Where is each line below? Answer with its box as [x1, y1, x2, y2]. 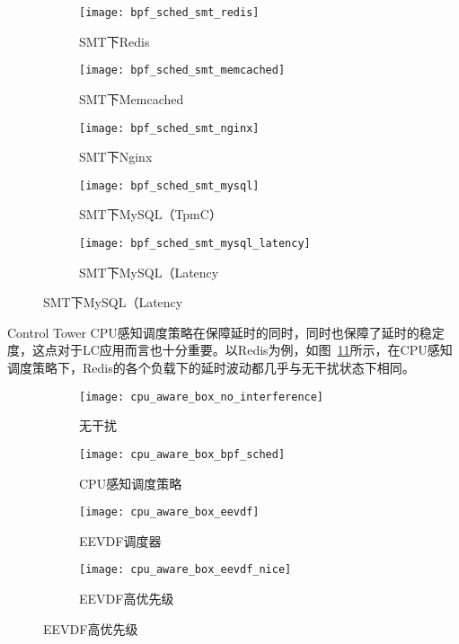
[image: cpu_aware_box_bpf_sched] [79, 447, 286, 461]
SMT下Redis [79, 31, 150, 50]
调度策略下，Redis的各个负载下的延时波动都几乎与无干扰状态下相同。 [7, 358, 415, 377]
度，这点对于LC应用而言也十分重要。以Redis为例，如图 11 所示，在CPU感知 [7, 340, 453, 359]
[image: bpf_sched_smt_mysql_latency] [79, 237, 311, 250]
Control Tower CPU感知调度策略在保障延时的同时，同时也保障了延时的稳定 [7, 322, 445, 341]
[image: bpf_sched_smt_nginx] [79, 121, 260, 135]
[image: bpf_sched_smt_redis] [79, 6, 260, 19]
